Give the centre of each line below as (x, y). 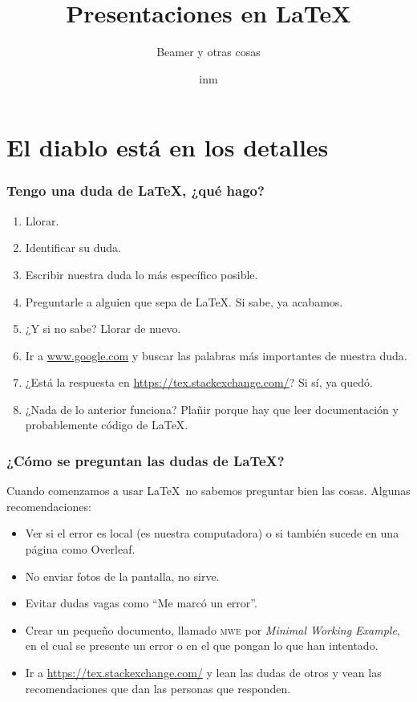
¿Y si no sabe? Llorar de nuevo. (103, 329)
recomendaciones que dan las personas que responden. (158, 688)
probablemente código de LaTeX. (107, 425)
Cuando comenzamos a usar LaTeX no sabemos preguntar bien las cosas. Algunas (208, 491)
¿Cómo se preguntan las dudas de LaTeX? (146, 460)
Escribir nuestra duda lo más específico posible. (142, 274)
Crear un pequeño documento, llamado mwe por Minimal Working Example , (213, 629)
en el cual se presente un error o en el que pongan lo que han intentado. (202, 645)
